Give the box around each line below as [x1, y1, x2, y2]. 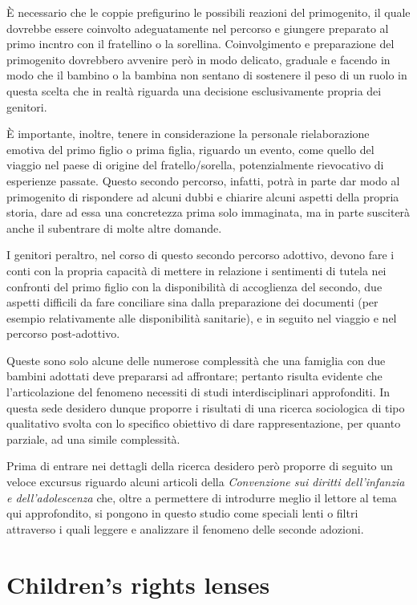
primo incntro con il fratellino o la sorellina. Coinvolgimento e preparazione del [6, 35, 395, 52]
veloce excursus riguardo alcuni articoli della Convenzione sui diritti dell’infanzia [6, 473, 405, 490]
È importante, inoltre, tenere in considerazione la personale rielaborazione [6, 125, 370, 142]
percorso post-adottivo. [6, 325, 120, 342]
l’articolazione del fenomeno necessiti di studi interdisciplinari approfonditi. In [6, 384, 391, 400]
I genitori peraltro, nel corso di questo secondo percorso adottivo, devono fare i [6, 246, 395, 263]
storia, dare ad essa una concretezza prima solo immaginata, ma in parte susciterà [6, 204, 411, 221]
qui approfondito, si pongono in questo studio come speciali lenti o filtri [6, 505, 358, 522]
